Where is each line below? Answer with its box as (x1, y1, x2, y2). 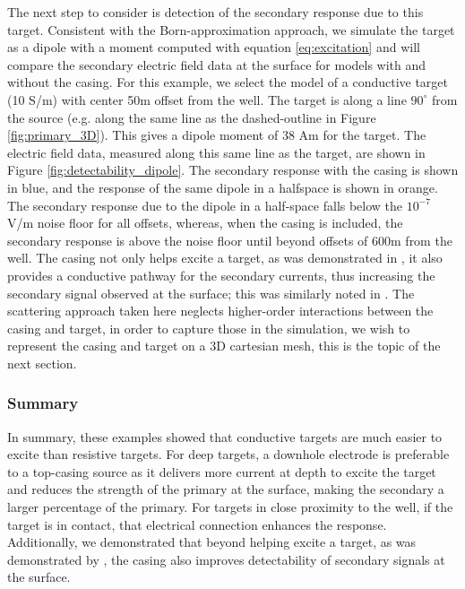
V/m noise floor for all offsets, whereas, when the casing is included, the (7, 213, 403, 232)
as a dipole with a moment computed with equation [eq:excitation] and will (7, 38, 420, 56)
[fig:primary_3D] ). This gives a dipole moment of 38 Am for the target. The (7, 126, 426, 144)
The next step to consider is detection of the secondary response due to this (7, 3, 424, 21)
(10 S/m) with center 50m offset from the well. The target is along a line (7, 90, 407, 108)
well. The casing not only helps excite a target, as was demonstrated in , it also (7, 248, 443, 267)
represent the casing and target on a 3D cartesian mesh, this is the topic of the (7, 336, 441, 355)
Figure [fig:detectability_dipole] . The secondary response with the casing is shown (7, 160, 459, 179)
